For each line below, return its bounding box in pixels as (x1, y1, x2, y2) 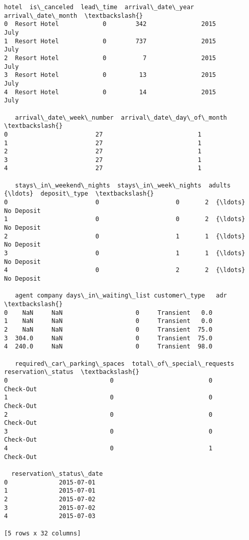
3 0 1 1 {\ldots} (4, 250, 245, 257)
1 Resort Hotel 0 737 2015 (4, 37, 216, 45)
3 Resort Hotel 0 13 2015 (4, 71, 216, 79)
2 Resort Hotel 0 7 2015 (4, 54, 216, 62)
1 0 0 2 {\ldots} (4, 215, 245, 223)
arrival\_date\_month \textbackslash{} (4, 12, 143, 19)
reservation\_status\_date (11, 470, 103, 478)
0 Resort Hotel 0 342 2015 (4, 20, 216, 28)
